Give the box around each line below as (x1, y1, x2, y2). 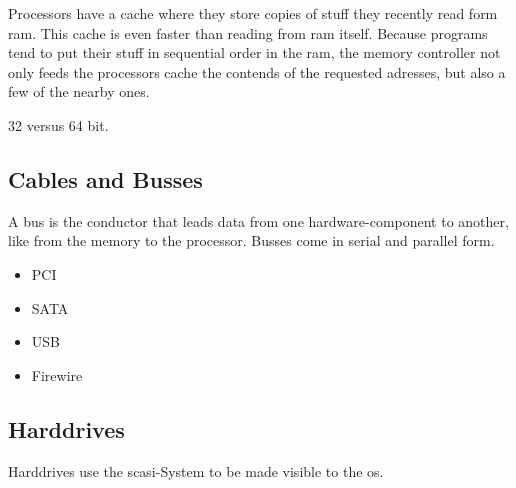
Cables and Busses (8, 163, 203, 194)
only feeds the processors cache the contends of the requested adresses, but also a (8, 61, 506, 82)
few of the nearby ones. (8, 81, 150, 102)
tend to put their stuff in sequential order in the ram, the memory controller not (8, 42, 501, 63)
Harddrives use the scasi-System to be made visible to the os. (8, 460, 384, 481)
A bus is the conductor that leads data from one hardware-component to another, (8, 210, 509, 231)
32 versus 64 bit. (8, 114, 109, 135)
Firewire (31, 364, 83, 385)
